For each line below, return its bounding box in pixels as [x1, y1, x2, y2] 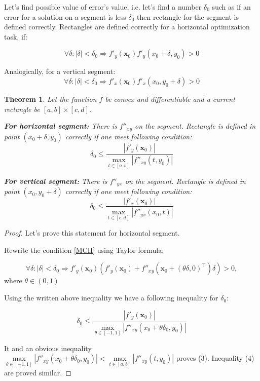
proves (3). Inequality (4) [176, 353, 254, 363]
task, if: [4, 31, 27, 42]
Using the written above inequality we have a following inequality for [4, 292, 218, 303]
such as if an [212, 2, 251, 12]
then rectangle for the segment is [137, 11, 239, 22]
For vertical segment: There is [4, 175, 107, 186]
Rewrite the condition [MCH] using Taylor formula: [4, 244, 164, 255]
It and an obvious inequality [4, 342, 92, 353]
